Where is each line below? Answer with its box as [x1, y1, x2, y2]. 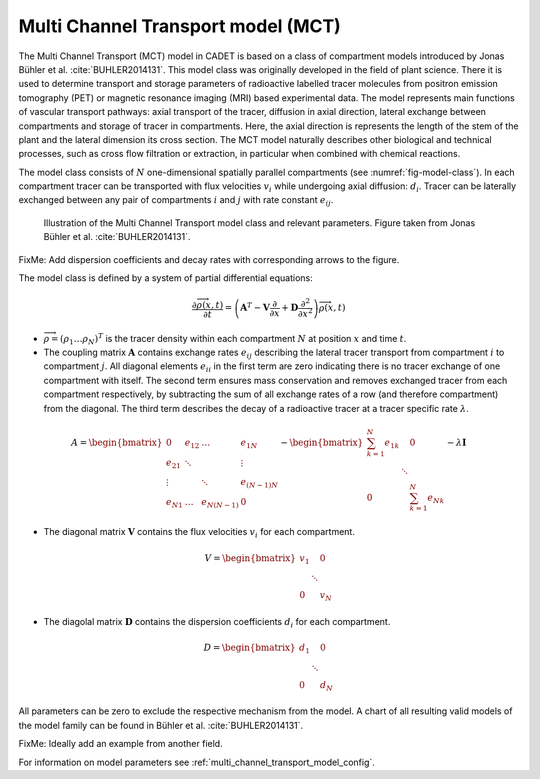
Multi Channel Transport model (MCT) [18, 15, 342, 37]
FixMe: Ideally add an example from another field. [18, 738, 224, 750]
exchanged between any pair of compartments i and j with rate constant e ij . [18, 194, 334, 209]
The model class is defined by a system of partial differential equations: [18, 272, 314, 284]
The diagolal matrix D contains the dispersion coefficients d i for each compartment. [43, 615, 391, 630]
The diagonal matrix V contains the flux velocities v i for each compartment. [43, 526, 355, 540]
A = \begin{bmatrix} [71, 436, 163, 448]
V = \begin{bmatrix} [204, 552, 297, 564]
